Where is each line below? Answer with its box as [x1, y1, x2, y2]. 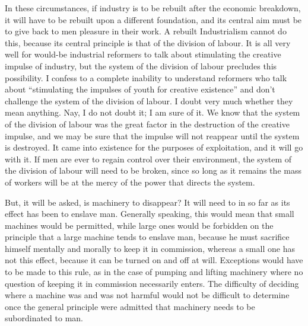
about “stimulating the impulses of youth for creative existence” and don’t [5, 83, 275, 95]
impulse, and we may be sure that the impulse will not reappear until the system [5, 129, 300, 142]
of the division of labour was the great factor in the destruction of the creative [5, 117, 290, 130]
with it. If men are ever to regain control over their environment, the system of [5, 152, 291, 165]
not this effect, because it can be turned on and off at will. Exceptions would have [5, 254, 303, 266]
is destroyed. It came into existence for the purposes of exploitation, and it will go [5, 141, 303, 154]
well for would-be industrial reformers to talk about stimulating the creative [5, 48, 281, 60]
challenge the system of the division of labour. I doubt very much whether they [5, 94, 293, 107]
